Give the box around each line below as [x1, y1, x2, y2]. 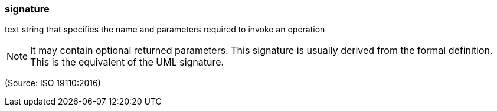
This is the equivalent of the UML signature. [30, 56, 224, 68]
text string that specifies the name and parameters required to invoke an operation [5, 24, 325, 35]
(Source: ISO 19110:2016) [5, 78, 101, 89]
